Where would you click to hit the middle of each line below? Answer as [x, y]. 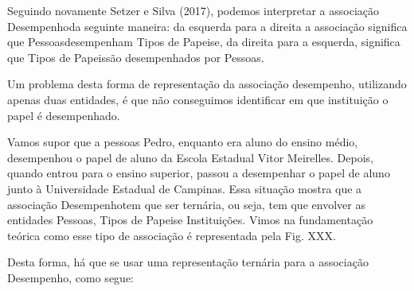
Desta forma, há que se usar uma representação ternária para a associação [188, 262]
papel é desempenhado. [64, 115]
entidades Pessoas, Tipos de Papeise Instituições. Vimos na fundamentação [190, 220]
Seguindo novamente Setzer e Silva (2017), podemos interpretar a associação [193, 10]
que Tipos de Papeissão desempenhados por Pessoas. [136, 57]
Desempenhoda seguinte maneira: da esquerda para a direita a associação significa [207, 26]
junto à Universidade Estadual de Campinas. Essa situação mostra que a [185, 188]
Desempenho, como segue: [70, 277]
